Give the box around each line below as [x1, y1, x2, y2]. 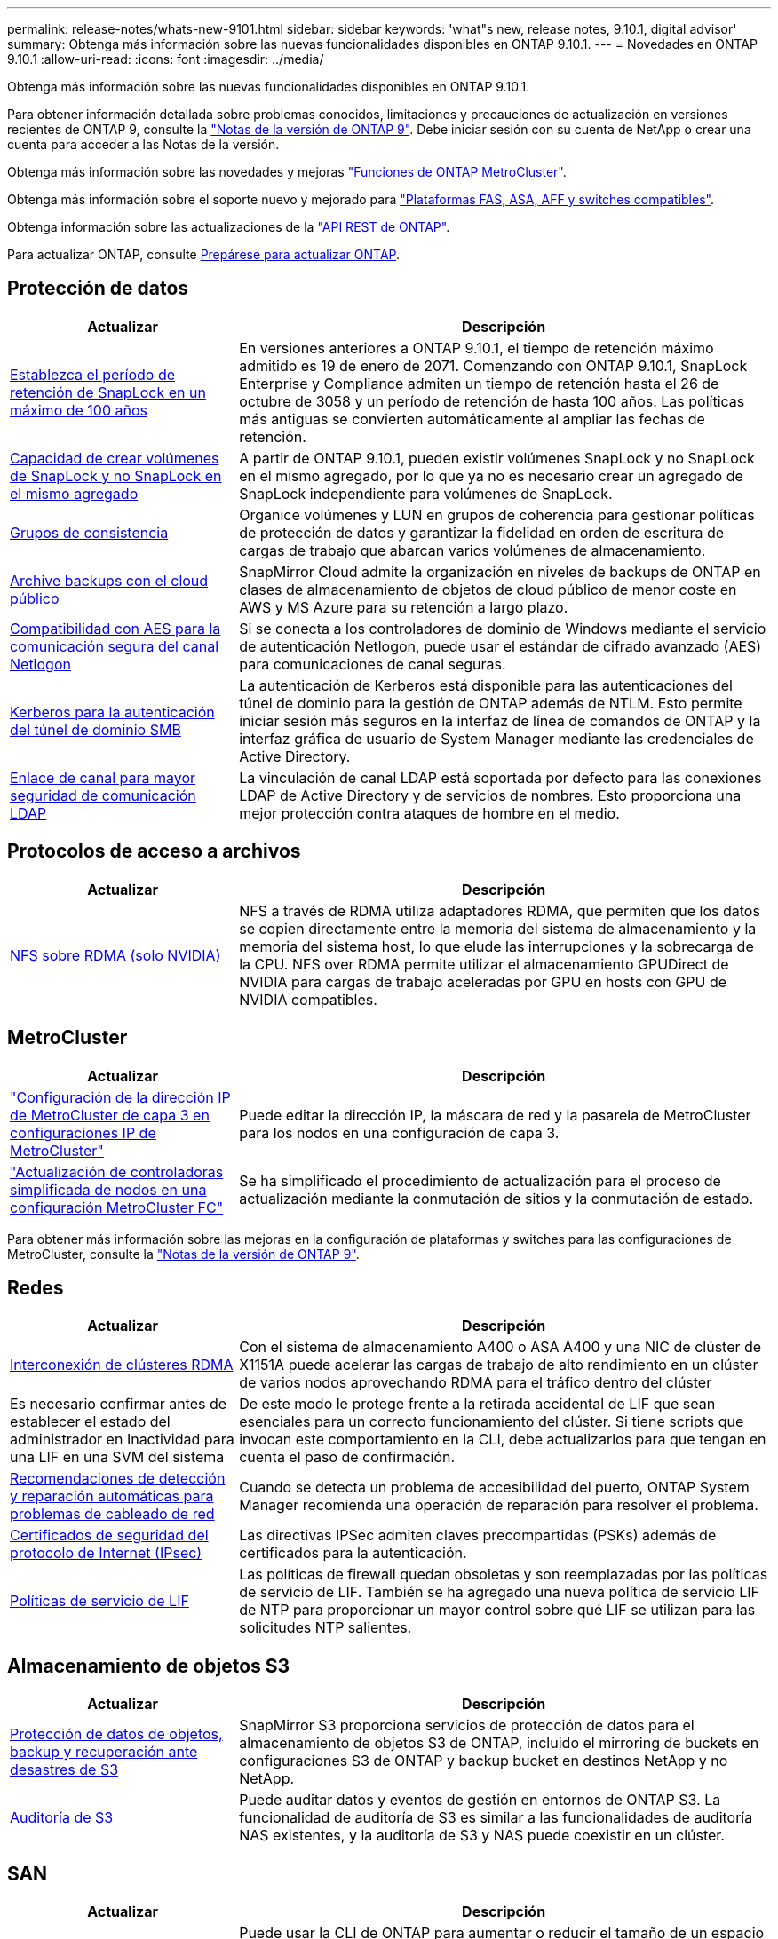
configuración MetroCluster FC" [10, 1198, 224, 1216]
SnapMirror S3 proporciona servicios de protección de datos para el [239, 1716, 695, 1735]
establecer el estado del [10, 1413, 171, 1431]
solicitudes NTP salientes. [239, 1618, 412, 1637]
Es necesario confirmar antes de [10, 1395, 227, 1413]
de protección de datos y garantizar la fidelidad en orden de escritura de [239, 523, 725, 542]
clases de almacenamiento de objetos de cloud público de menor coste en [239, 580, 737, 598]
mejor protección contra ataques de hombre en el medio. [239, 803, 620, 822]
